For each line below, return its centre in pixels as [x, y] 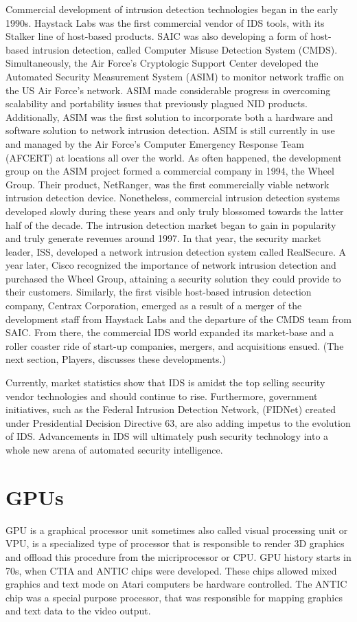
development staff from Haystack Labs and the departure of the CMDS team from [178, 319]
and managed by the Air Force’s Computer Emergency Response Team [155, 143]
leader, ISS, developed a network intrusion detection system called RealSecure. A [176, 251]
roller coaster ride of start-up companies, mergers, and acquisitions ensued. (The [175, 345]
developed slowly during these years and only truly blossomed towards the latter [175, 211]
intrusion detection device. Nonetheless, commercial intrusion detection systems [173, 198]
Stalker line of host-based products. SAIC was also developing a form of [157, 36]
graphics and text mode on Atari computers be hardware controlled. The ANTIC [176, 584]
